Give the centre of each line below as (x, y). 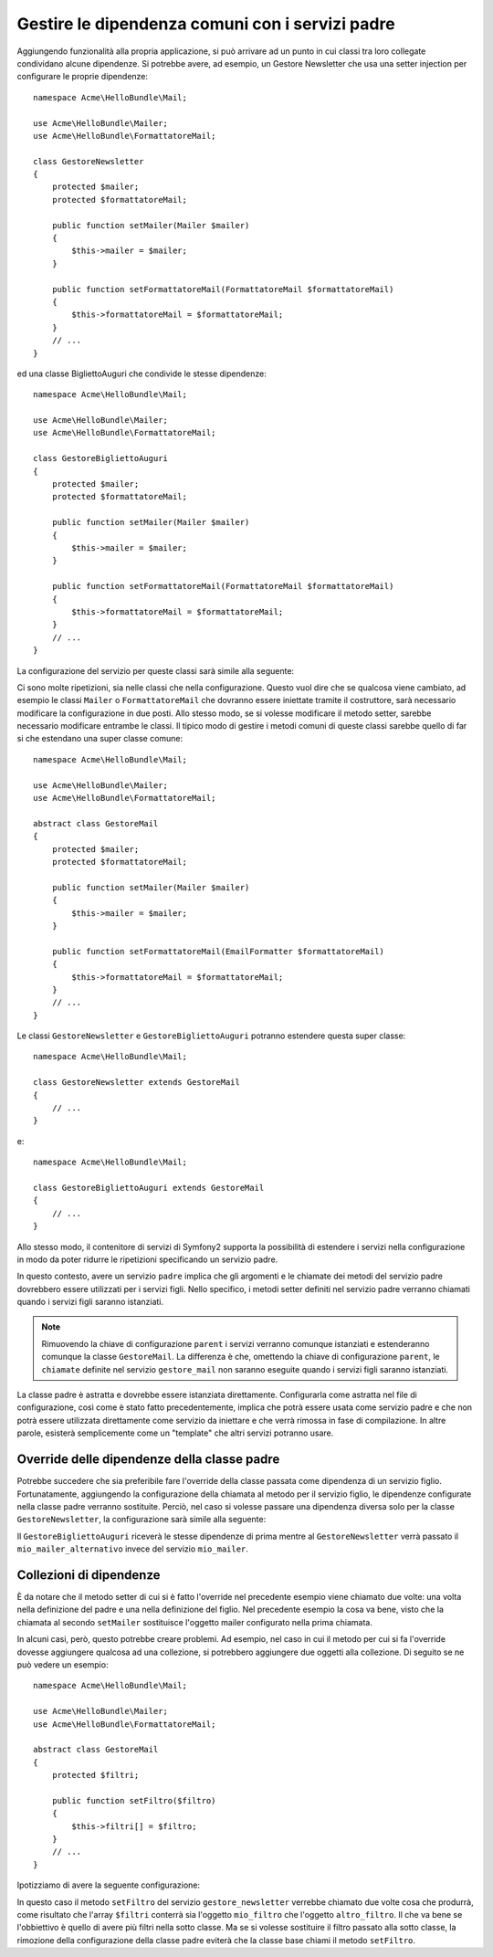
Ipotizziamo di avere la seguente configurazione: (109, 1885)
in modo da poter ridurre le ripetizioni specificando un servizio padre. (147, 1259)
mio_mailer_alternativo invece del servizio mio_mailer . (132, 1549)
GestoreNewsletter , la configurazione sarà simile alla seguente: (142, 1520)
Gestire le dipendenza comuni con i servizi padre (206, 24)
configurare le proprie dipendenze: (83, 77)
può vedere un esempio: (63, 1664)
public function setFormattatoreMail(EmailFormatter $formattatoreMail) (218, 951)
